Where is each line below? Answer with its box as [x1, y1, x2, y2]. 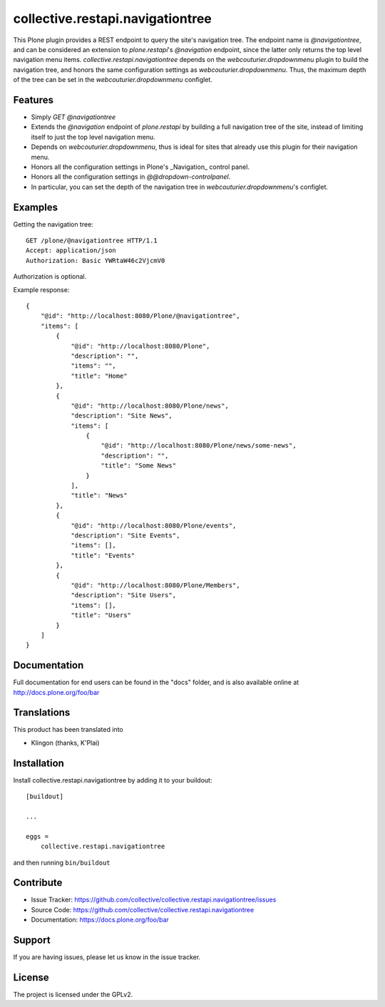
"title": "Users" [71, 611, 132, 619]
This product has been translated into [13, 725, 124, 734]
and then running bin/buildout [13, 858, 111, 867]
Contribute [13, 877, 63, 889]
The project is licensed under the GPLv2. [13, 991, 133, 999]
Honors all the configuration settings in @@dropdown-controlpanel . [31, 172, 231, 181]
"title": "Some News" [101, 462, 177, 470]
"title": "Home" [71, 371, 128, 380]
